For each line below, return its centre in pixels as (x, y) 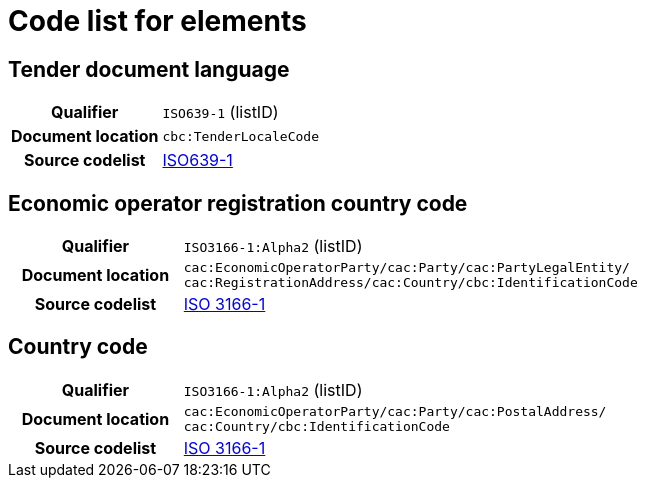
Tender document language (149, 69)
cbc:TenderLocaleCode (241, 136)
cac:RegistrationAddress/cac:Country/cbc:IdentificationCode (410, 283)
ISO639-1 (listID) (220, 112)
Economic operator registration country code (238, 203)
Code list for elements (157, 21)
